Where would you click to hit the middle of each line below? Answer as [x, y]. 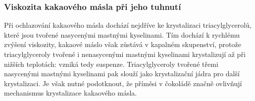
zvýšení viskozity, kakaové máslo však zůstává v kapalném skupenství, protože [123, 44]
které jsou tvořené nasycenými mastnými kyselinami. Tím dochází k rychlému [122, 34]
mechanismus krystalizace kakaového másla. [71, 93]
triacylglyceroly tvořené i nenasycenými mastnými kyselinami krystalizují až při [125, 54]
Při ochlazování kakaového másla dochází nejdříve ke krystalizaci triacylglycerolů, [128, 25]
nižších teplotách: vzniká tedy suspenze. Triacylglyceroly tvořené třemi [111, 64]
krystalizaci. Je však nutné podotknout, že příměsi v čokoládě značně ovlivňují [123, 83]
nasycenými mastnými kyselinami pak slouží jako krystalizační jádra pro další [122, 74]
